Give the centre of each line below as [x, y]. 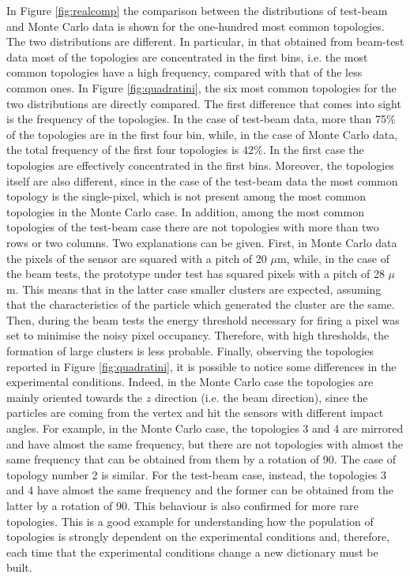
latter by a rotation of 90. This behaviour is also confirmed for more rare [182, 505]
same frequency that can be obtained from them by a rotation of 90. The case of [201, 459]
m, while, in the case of [333, 258]
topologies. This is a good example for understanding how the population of [190, 521]
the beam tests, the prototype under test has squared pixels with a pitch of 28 [196, 274]
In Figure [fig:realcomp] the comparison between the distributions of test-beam [197, 10]
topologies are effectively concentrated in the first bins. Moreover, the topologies [200, 165]
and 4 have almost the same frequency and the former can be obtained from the [200, 490]
